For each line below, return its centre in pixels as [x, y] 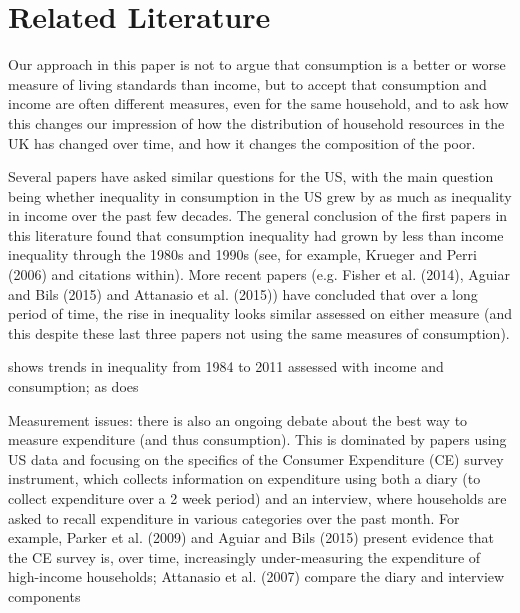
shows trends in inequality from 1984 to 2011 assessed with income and [226, 366]
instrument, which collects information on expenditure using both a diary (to [244, 478]
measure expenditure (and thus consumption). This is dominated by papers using [257, 439]
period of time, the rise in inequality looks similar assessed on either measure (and [260, 313]
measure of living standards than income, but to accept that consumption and [247, 83]
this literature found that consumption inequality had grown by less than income [256, 234]
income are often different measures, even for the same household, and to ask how [258, 103]
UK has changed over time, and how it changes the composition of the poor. [242, 142]
